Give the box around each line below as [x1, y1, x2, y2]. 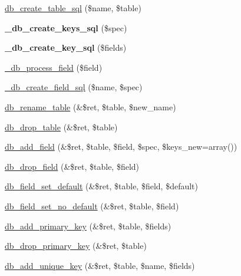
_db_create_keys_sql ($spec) [5, 21, 127, 34]
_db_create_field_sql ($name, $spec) [5, 81, 143, 93]
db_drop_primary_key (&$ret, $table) [5, 239, 147, 252]
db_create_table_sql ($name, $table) [5, 2, 141, 14]
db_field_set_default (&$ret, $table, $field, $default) [5, 180, 199, 192]
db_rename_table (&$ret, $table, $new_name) [5, 100, 176, 113]
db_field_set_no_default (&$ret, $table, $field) [5, 199, 179, 212]
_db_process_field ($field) [5, 61, 103, 73]
